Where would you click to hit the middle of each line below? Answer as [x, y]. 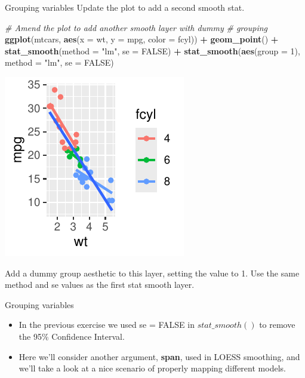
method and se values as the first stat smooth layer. [100, 285]
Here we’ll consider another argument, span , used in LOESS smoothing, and [159, 356]
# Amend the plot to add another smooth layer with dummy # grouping [136, 27]
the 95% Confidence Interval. [72, 336]
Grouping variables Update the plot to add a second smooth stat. [125, 7]
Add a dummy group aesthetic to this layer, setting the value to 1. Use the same [152, 273]
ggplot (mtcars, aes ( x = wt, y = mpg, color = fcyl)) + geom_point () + [142, 39]
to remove [277, 325]
